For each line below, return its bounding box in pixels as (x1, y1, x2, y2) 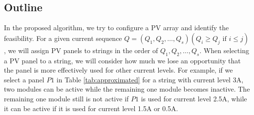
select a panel (4, 74, 44, 84)
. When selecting (199, 45, 249, 55)
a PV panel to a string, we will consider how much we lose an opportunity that (4, 55, 241, 65)
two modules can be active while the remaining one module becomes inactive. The (4, 84, 250, 94)
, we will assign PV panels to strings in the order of (4, 45, 158, 55)
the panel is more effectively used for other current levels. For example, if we (4, 65, 233, 75)
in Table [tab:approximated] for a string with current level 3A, (56, 74, 244, 84)
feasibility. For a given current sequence (4, 33, 122, 43)
